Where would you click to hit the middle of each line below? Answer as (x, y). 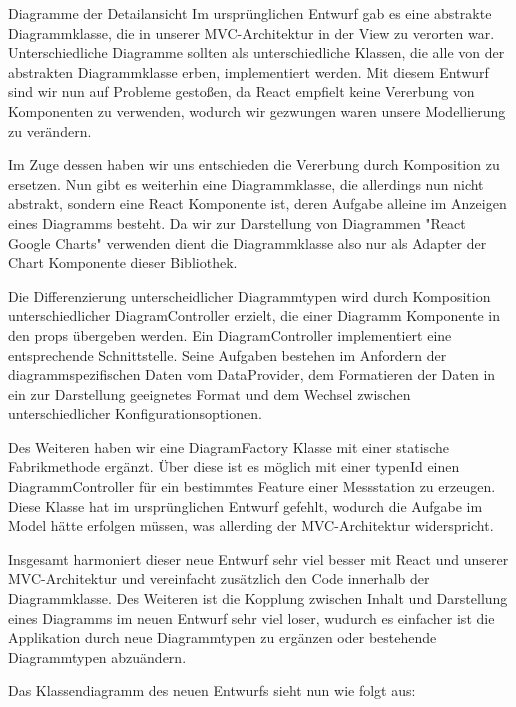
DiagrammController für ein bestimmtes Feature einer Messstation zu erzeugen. (252, 486)
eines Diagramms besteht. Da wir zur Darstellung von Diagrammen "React (237, 222)
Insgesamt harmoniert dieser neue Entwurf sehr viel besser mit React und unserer (258, 558)
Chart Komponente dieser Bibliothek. (123, 262)
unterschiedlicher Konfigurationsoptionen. (135, 413)
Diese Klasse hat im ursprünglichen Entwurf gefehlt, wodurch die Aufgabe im (245, 505)
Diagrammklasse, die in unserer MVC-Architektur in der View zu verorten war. (251, 32)
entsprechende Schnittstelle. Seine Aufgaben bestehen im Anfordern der (227, 354)
